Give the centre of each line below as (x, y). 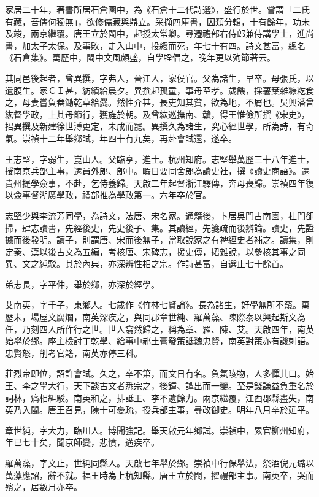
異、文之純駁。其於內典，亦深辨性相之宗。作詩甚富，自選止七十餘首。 (147, 264)
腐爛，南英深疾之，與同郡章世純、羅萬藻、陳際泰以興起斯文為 (181, 317)
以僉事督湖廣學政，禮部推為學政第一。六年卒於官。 (108, 195)
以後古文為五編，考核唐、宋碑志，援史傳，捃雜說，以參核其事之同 (172, 251)
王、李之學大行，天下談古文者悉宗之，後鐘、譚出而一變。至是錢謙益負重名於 (159, 386)
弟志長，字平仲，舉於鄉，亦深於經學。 (82, 284)
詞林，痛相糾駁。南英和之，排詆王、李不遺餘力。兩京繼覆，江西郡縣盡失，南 (159, 397)
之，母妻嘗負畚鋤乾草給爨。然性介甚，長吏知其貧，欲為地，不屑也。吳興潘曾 (159, 102)
